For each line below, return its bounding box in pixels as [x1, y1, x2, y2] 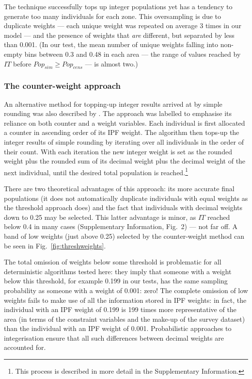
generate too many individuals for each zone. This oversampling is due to [4, 11, 221, 21]
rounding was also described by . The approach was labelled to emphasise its [4, 108, 232, 118]
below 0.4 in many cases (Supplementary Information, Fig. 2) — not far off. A [4, 221, 237, 231]
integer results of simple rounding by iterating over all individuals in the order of [4, 136, 244, 147]
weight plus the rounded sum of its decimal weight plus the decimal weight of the [4, 156, 246, 166]
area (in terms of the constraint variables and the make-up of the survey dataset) [4, 313, 245, 324]
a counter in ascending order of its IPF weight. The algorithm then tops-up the [4, 127, 239, 137]
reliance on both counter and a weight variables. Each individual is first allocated [4, 117, 245, 128]
